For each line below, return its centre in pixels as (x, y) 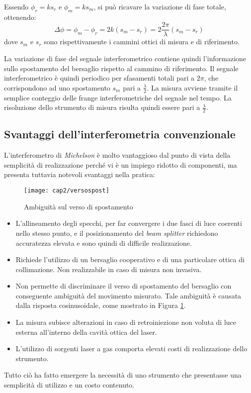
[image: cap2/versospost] (67, 191)
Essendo (16, 6)
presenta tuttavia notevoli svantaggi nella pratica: (80, 174)
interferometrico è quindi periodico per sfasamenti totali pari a (99, 78)
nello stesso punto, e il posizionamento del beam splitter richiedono (117, 233)
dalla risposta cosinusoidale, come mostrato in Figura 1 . (101, 305)
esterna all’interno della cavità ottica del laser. (86, 332)
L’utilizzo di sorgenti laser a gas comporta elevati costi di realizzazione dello (131, 348)
